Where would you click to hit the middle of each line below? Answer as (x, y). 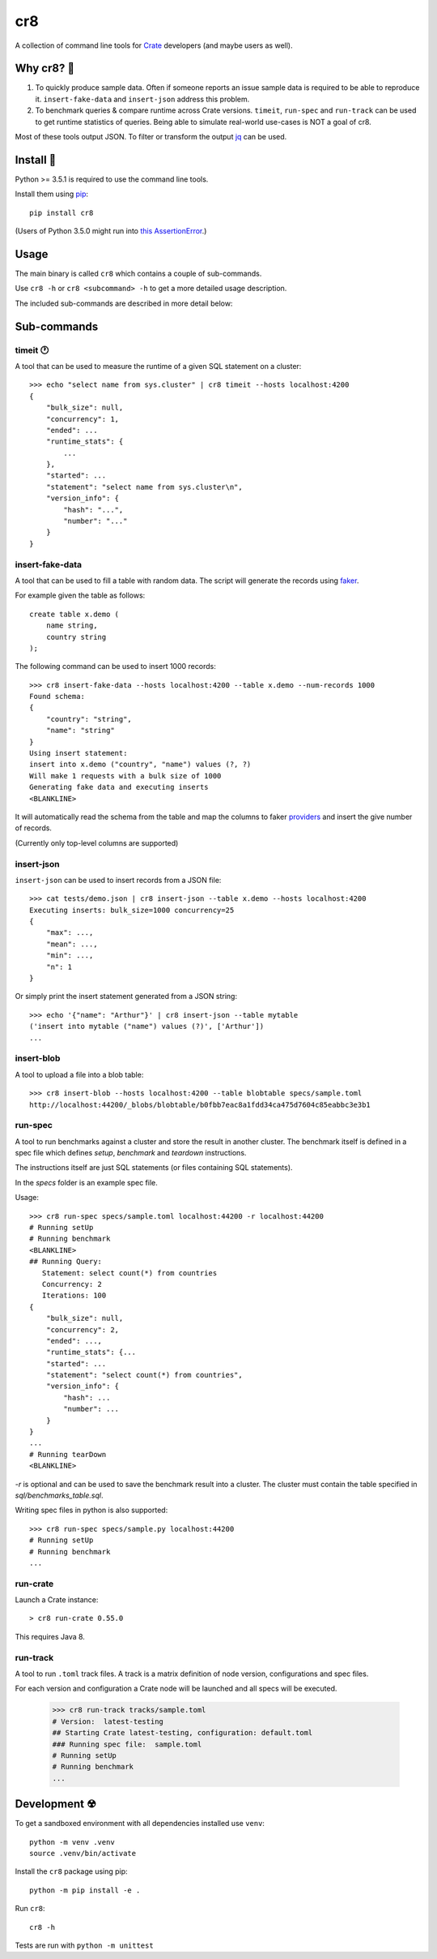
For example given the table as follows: (80, 595)
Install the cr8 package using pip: (72, 1871)
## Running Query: (66, 1262)
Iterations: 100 (74, 1296)
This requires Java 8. (50, 1636)
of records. (34, 828)
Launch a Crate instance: (57, 1600)
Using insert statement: (78, 753)
